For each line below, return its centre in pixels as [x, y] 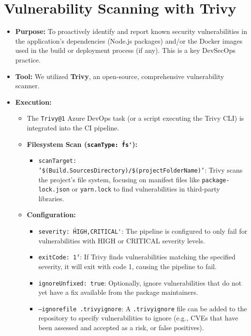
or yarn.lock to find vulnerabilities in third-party [146, 189]
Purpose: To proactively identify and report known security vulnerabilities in [131, 31]
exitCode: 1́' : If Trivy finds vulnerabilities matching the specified [137, 257]
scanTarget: [58, 161]
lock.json [54, 190]
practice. [28, 59]
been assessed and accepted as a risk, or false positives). [121, 327]
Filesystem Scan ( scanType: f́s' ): [82, 144]
